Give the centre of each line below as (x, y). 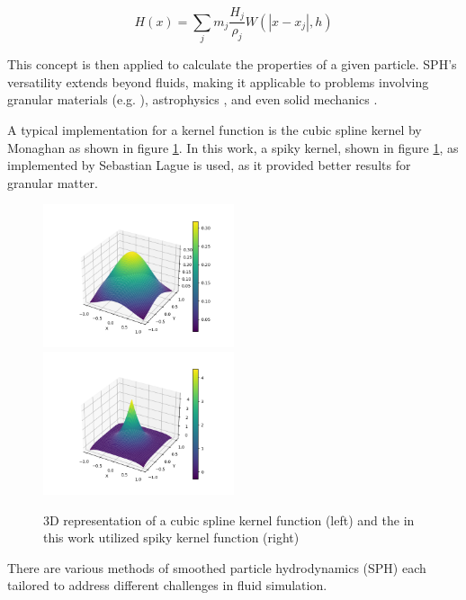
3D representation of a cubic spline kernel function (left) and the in (229, 519)
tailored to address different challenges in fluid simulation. (167, 585)
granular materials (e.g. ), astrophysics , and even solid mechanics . (193, 99)
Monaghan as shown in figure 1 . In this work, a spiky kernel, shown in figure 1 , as (233, 147)
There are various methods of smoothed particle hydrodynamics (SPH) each (217, 567)
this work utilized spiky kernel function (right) (171, 537)
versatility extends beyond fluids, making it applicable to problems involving (218, 81)
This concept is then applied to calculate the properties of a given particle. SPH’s (232, 64)
